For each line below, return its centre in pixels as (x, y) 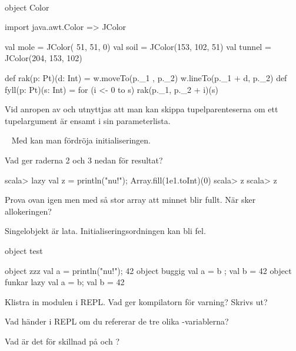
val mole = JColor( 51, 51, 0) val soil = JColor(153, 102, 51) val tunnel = (138, 46)
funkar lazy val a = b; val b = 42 (65, 282)
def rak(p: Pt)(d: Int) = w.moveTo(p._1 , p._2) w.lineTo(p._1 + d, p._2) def (146, 77)
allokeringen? (28, 211)
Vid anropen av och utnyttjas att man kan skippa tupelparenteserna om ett (142, 109)
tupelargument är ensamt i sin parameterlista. (88, 120)
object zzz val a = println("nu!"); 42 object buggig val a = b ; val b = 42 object (148, 270)
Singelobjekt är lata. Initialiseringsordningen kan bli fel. (105, 231)
